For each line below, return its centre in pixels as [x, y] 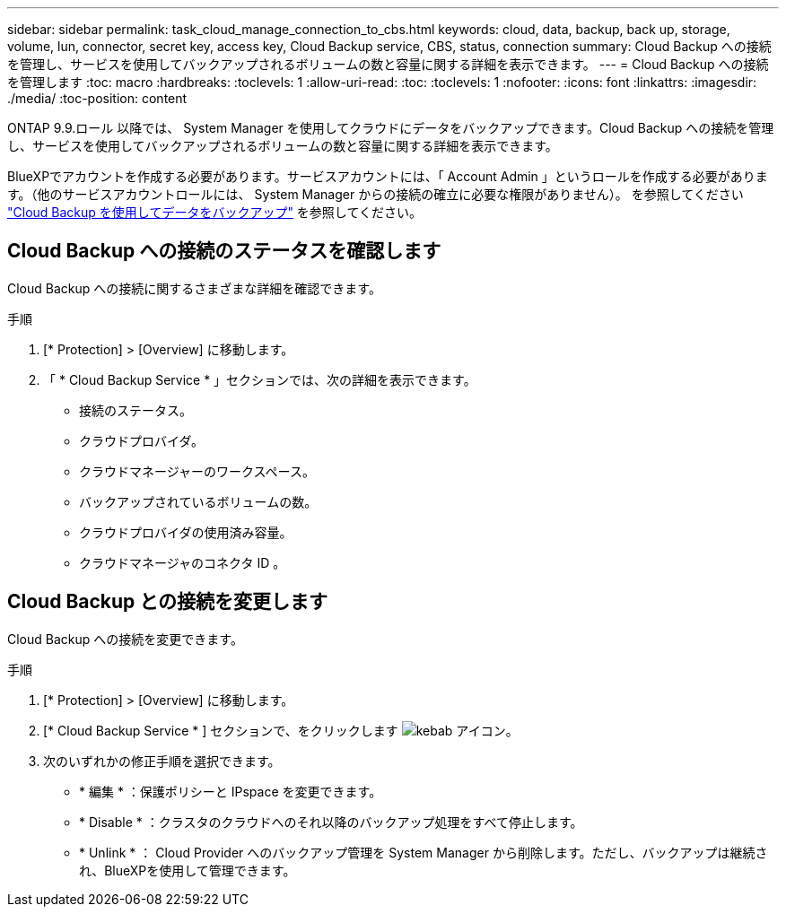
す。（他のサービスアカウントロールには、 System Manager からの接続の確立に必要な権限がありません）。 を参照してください [376, 194]
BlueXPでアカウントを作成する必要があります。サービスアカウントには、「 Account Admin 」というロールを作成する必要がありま [388, 176]
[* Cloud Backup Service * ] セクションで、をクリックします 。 [281, 730]
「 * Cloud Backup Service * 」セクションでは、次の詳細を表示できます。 [260, 379]
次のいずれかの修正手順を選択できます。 [162, 761]
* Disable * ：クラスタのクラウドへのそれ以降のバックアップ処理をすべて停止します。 [331, 822]
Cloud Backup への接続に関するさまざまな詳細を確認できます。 [194, 288]
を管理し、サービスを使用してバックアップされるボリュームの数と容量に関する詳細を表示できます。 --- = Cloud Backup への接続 [388, 64]
